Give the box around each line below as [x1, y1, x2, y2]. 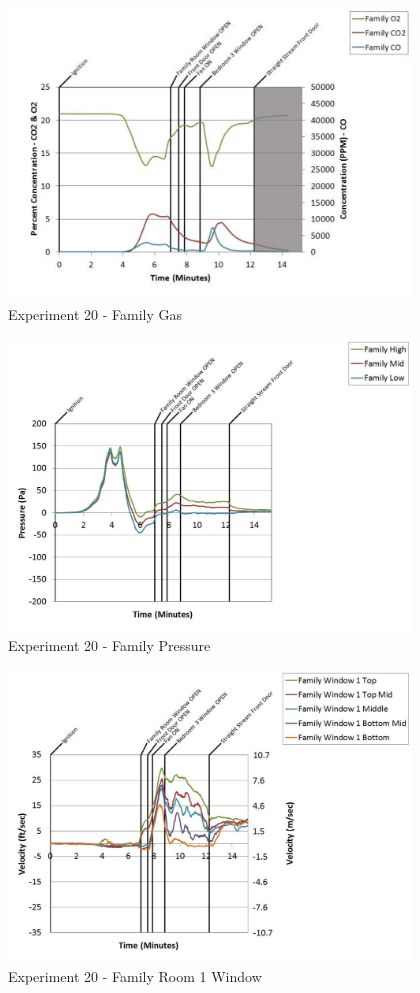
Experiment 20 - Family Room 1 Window [8, 966, 262, 987]
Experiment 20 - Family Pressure [8, 635, 211, 656]
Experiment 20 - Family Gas [8, 304, 183, 325]
